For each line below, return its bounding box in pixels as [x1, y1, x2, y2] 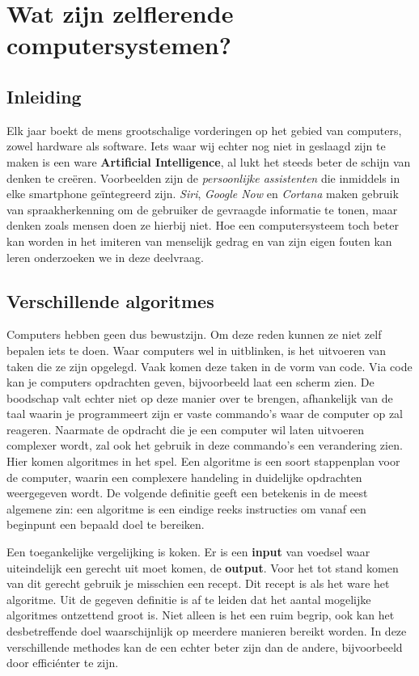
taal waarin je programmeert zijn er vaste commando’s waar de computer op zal [6, 405, 403, 422]
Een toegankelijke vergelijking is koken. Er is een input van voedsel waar [6, 543, 370, 560]
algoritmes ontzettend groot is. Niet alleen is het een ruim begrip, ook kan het [6, 606, 395, 623]
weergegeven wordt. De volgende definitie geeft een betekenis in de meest [6, 484, 368, 501]
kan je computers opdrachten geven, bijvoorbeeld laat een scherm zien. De [6, 374, 375, 391]
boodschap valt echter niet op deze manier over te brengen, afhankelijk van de [6, 389, 393, 406]
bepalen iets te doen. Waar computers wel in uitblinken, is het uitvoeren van [6, 341, 386, 358]
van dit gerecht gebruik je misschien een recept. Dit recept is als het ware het [6, 575, 390, 592]
